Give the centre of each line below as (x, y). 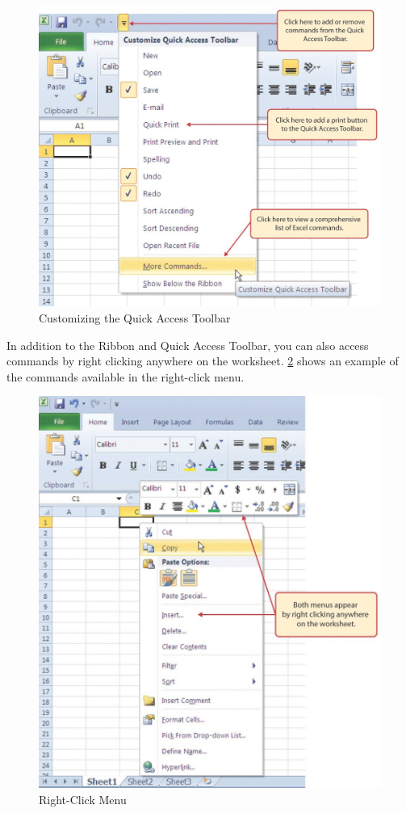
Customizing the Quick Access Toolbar (135, 318)
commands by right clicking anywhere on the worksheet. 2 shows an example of (203, 361)
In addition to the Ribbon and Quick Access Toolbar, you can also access (188, 345)
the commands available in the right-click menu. (126, 376)
